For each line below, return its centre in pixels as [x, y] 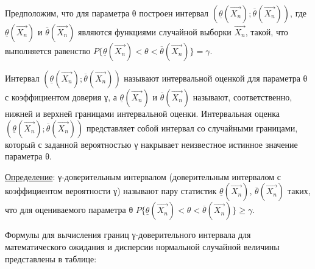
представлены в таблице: [51, 258]
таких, [299, 191]
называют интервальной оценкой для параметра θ [216, 78]
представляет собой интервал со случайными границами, [192, 128]
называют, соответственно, [242, 97]
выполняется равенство [48, 51]
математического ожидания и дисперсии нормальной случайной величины [142, 246]
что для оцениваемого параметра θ [69, 210]
